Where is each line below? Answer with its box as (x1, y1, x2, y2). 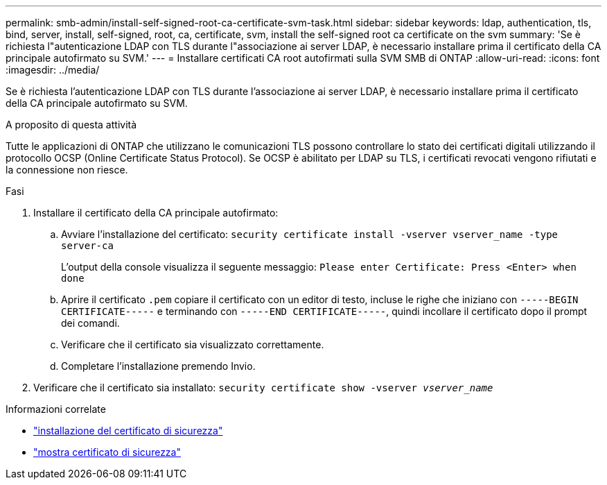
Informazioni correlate (6, 403, 106, 415)
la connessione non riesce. (6, 164, 128, 176)
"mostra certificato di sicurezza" (33, 446, 181, 458)
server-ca (61, 240, 114, 251)
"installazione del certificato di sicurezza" (33, 425, 223, 436)
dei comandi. (61, 317, 120, 329)
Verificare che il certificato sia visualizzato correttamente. (61, 339, 324, 350)
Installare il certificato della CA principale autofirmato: (33, 207, 279, 219)
